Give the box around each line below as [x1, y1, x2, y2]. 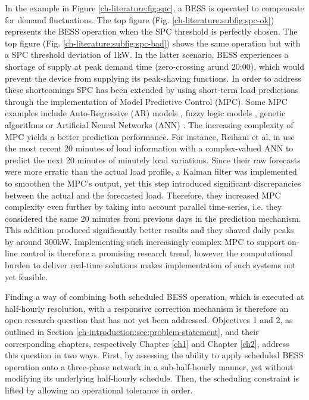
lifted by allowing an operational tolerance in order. [5, 384, 193, 396]
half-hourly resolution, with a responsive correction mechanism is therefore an [5, 302, 289, 314]
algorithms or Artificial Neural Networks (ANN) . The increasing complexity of [5, 118, 294, 131]
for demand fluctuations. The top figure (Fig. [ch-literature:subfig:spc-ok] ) [5, 13, 274, 26]
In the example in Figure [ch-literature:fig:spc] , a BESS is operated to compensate [5, 2, 304, 14]
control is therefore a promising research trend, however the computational [20, 247, 293, 259]
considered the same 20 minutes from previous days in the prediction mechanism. [5, 212, 301, 224]
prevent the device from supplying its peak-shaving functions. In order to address [5, 72, 301, 84]
